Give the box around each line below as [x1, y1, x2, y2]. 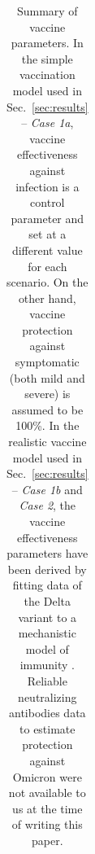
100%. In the [15, 417, 80, 434]
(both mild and [9, 369, 85, 386]
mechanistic [18, 624, 76, 642]
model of [25, 640, 69, 657]
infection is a [15, 177, 80, 195]
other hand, [18, 289, 76, 306]
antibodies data [8, 704, 86, 721]
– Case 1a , [21, 114, 74, 131]
